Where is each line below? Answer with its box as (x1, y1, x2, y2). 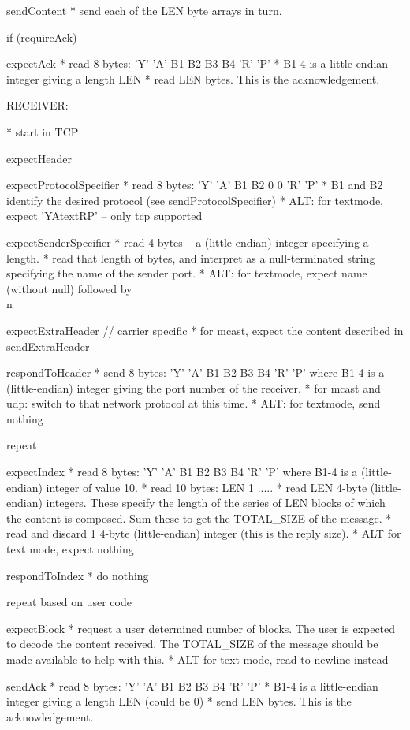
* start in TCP (6, 123, 79, 140)
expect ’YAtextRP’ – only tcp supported (6, 207, 203, 224)
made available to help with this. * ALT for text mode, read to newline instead (6, 651, 389, 667)
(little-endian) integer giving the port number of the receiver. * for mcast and (6, 379, 381, 396)
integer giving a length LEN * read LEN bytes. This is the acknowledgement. (6, 70, 380, 87)
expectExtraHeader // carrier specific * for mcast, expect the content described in (6, 322, 404, 338)
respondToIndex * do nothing (6, 567, 149, 583)
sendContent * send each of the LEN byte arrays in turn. (6, 2, 282, 18)
